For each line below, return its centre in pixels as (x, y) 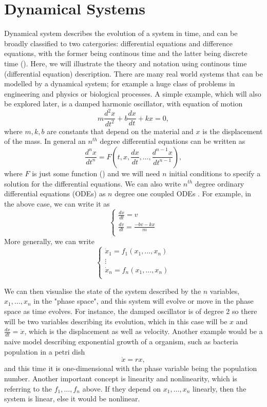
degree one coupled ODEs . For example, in (183, 193)
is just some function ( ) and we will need (96, 173)
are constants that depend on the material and (120, 131)
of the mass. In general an (45, 141)
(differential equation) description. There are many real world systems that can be (133, 73)
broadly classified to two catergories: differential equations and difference (118, 43)
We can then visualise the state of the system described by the (103, 291)
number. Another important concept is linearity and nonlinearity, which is (121, 378)
